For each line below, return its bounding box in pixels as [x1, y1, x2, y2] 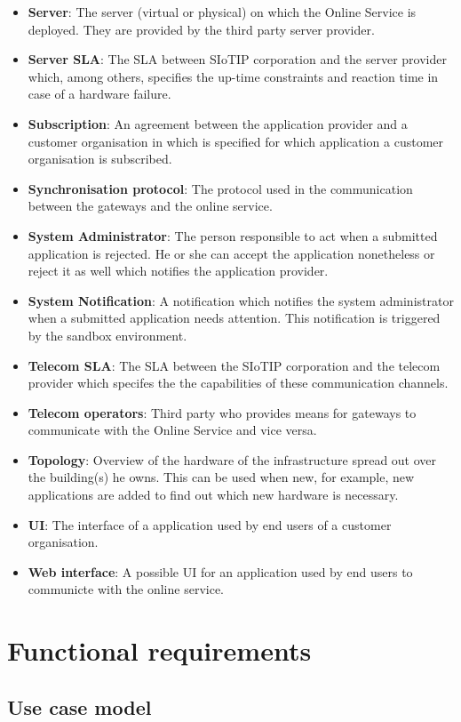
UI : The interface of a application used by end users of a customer [28, 515, 392, 533]
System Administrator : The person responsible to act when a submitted [28, 226, 438, 245]
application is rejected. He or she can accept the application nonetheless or [28, 244, 435, 262]
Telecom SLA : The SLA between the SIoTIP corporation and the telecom [28, 356, 441, 374]
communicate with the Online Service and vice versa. [28, 421, 317, 439]
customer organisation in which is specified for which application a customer [28, 132, 444, 150]
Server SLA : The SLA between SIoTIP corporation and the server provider [28, 50, 447, 68]
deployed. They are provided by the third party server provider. [28, 20, 375, 38]
